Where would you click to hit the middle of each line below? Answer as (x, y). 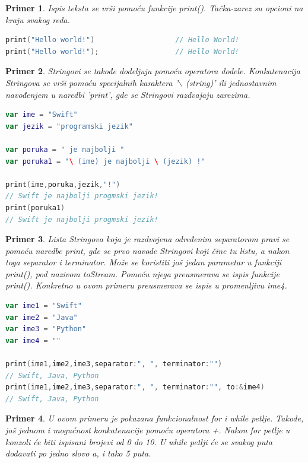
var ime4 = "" (33, 340)
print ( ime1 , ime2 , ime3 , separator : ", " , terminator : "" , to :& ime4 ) (135, 387)
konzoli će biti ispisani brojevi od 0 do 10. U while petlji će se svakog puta (139, 441)
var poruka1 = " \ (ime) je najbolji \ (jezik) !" (105, 161)
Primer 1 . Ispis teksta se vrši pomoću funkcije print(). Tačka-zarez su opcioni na (154, 8)
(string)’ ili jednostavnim (231, 82)
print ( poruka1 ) (35, 207)
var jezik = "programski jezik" (69, 126)
